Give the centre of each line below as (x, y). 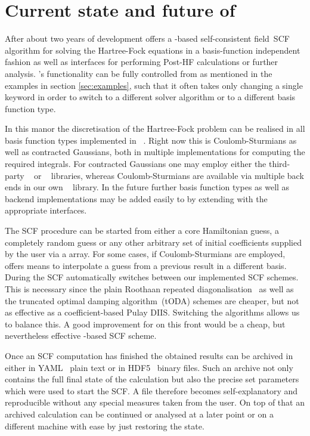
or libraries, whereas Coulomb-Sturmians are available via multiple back (169, 175)
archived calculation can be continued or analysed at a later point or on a (139, 414)
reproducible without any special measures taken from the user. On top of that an (155, 402)
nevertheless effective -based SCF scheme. (81, 335)
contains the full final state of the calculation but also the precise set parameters (152, 379)
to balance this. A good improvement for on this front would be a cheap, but (145, 324)
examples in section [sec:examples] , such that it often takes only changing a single (154, 85)
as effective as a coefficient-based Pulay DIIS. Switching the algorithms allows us (152, 312)
